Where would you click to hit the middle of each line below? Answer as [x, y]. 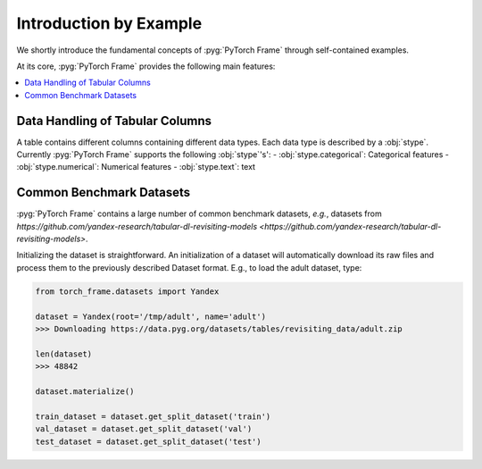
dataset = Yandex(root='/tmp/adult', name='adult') [151, 316]
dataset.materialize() [85, 391]
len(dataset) [64, 354]
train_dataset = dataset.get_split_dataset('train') [153, 416]
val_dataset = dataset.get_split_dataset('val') [144, 429]
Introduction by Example [109, 23]
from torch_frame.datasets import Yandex [127, 291]
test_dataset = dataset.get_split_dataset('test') [149, 441]
